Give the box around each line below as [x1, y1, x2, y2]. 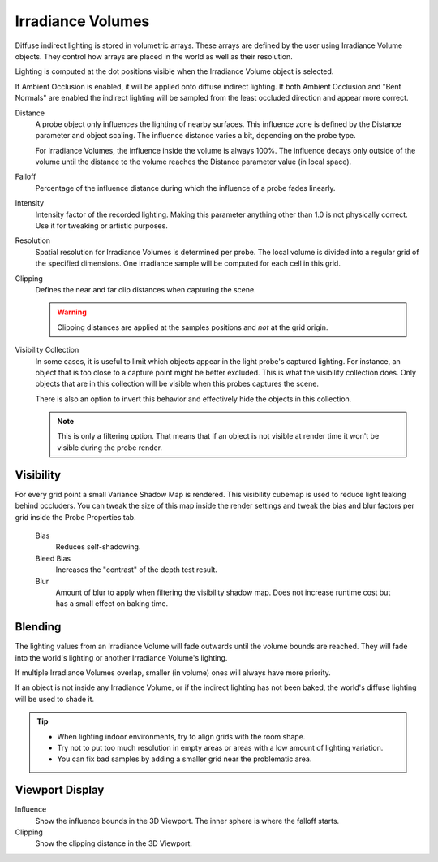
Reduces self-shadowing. [55, 542, 141, 552]
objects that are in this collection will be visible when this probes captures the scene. [35, 379, 320, 389]
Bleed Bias [35, 553, 71, 563]
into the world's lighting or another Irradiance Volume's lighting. [15, 652, 228, 662]
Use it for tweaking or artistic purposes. [35, 221, 168, 231]
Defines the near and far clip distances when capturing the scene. [35, 284, 256, 294]
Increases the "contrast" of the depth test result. [55, 565, 218, 574]
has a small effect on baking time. [55, 599, 169, 609]
